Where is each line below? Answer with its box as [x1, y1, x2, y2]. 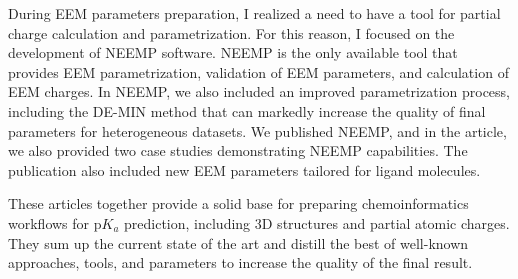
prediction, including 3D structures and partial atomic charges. [124, 212, 510, 233]
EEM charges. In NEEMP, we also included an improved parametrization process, [8, 81, 510, 102]
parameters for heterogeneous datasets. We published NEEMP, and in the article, [8, 120, 507, 141]
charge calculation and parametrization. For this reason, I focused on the [8, 22, 455, 43]
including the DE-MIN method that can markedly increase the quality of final [8, 100, 486, 121]
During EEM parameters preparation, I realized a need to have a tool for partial [8, 3, 501, 23]
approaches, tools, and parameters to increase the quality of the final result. [8, 252, 473, 273]
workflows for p [8, 212, 102, 233]
